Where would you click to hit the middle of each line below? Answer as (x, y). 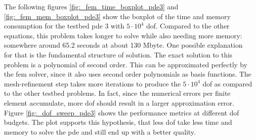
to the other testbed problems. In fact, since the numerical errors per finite (117, 93)
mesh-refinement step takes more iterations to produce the (92, 83)
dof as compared (228, 83)
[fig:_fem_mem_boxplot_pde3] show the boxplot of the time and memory (117, 16)
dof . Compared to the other (188, 26)
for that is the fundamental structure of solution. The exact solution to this (118, 54)
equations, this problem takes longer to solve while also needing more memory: (123, 35)
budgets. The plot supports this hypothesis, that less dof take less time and (118, 122)
